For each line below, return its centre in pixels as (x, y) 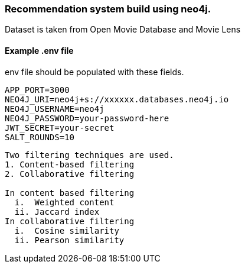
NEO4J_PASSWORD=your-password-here (87, 118)
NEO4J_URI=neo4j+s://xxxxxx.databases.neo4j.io (117, 99)
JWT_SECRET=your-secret (60, 127)
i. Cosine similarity (67, 230)
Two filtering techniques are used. (89, 155)
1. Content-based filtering (70, 164)
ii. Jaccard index (57, 212)
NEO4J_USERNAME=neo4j (55, 109)
